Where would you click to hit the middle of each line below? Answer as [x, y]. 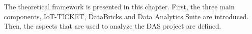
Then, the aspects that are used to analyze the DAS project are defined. [112, 26]
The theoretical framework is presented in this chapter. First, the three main [119, 6]
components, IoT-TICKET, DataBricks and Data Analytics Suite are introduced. [126, 16]
